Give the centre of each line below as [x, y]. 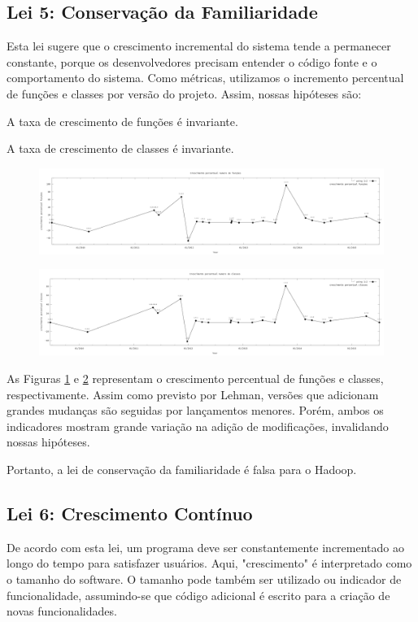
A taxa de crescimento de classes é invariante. [120, 148]
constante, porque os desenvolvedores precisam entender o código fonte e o [192, 61]
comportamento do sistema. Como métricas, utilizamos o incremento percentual [205, 78]
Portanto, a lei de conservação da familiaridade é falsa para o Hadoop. [182, 469]
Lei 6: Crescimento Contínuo [130, 513]
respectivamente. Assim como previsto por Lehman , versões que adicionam [193, 394]
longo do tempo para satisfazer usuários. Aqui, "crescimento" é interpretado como [209, 563]
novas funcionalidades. [62, 611]
